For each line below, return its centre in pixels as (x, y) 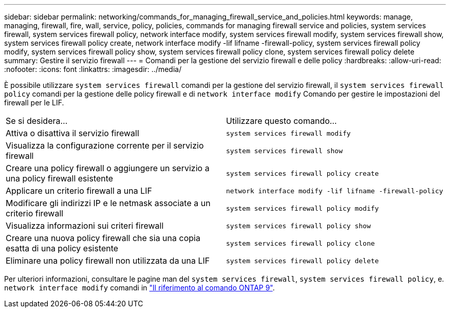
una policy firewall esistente (60, 178)
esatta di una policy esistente (62, 248)
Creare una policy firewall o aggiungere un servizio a (108, 168)
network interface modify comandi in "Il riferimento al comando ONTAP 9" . (139, 288)
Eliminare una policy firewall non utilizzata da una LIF (108, 261)
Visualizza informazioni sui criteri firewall (85, 226)
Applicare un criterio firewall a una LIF (79, 191)
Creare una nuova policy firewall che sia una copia (103, 238)
